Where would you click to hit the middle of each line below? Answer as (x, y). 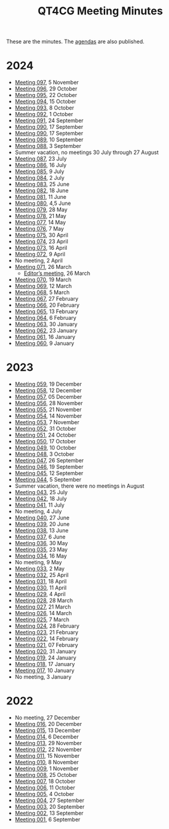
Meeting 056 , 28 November (49, 403)
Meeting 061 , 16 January (45, 337)
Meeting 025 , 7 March (42, 620)
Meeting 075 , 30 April (42, 235)
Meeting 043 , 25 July (41, 492)
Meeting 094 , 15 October (45, 102)
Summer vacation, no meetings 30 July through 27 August (87, 152)
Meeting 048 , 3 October (44, 454)
